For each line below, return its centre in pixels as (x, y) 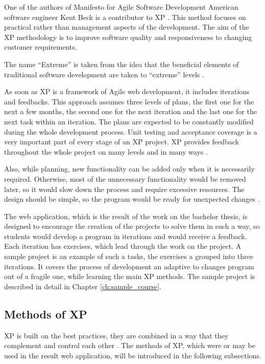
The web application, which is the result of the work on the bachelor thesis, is (126, 216)
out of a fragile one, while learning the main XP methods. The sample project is (130, 276)
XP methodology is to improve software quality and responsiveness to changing (128, 37)
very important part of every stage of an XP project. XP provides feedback (122, 142)
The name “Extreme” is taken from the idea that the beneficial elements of (122, 64)
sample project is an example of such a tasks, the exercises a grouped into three (129, 256)
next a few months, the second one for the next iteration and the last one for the (130, 111)
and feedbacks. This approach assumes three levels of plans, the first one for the (129, 101)
